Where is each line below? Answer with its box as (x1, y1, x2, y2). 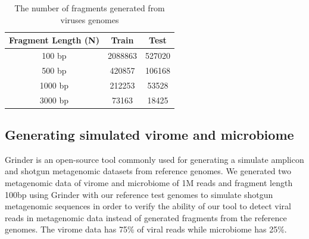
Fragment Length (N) (9, 34, 99, 46)
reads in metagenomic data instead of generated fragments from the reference (5, 211, 287, 224)
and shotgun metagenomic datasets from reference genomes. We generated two (5, 165, 292, 177)
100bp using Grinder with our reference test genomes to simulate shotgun (5, 188, 273, 200)
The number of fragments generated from (14, 2, 165, 14)
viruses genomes (60, 13, 119, 26)
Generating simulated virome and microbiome (5, 125, 294, 144)
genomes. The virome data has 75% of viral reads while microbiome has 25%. (5, 223, 287, 235)
